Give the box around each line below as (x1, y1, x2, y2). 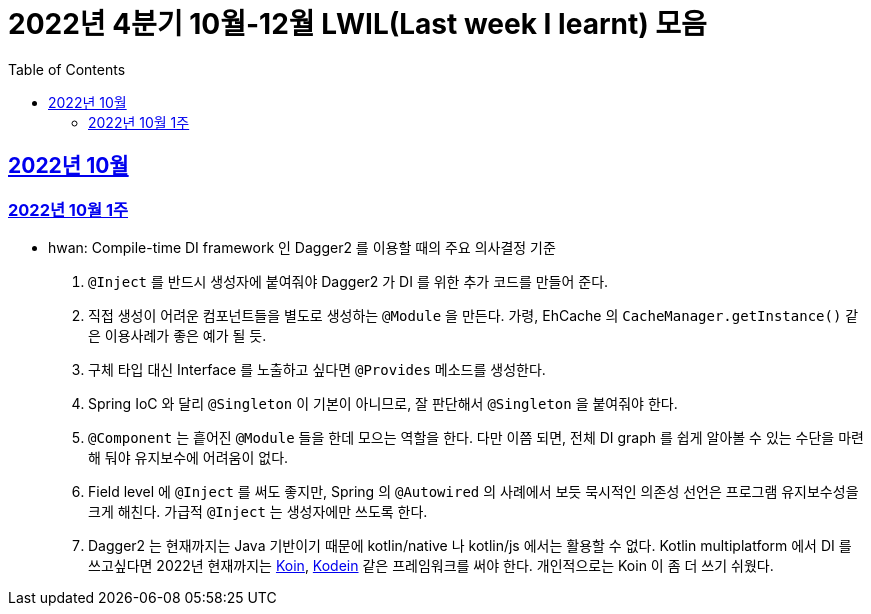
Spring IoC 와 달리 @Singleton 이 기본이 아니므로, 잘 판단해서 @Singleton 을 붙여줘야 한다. (88, 394, 678, 412)
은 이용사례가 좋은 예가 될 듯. (88, 326, 267, 344)
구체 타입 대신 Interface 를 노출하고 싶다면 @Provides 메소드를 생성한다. (88, 360, 546, 378)
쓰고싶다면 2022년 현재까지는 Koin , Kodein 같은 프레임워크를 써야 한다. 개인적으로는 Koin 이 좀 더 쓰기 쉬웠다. (88, 556, 774, 574)
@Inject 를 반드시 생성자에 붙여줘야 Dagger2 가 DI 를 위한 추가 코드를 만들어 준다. (88, 272, 609, 290)
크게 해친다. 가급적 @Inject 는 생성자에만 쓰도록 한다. (88, 502, 428, 520)
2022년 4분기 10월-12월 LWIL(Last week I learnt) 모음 (8, 7, 707, 41)
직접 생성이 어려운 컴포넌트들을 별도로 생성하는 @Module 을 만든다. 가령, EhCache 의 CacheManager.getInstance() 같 (88, 306, 859, 324)
